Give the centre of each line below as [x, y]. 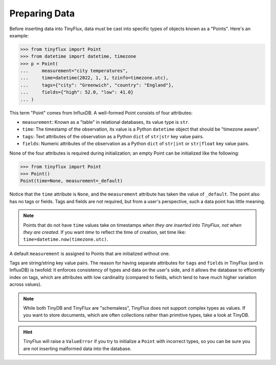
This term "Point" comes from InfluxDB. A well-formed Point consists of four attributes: [101, 113]
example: [19, 35]
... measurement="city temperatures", [74, 71]
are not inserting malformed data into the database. [77, 349]
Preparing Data [42, 13]
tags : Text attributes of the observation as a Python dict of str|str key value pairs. [113, 136]
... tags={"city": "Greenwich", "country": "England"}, [97, 85]
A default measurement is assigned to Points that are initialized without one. [90, 253]
